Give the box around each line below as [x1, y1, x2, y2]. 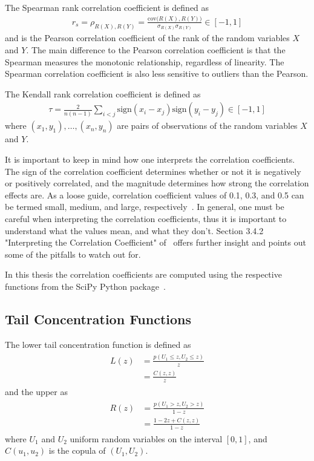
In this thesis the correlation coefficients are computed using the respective [5, 268, 282, 281]
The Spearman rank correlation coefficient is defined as [5, 1, 209, 13]
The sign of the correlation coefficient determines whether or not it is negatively [5, 165, 301, 177]
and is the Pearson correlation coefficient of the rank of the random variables [5, 31, 290, 44]
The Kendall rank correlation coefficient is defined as [5, 87, 201, 100]
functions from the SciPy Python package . [5, 280, 166, 293]
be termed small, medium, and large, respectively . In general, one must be [5, 200, 284, 213]
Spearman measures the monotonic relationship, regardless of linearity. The [5, 55, 284, 68]
